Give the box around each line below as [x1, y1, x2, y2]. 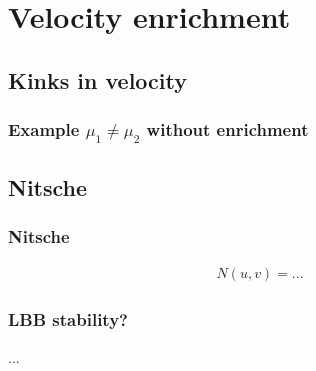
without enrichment [146, 117, 309, 142]
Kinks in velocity [8, 64, 188, 95]
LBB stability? [8, 307, 128, 332]
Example [8, 117, 80, 142]
